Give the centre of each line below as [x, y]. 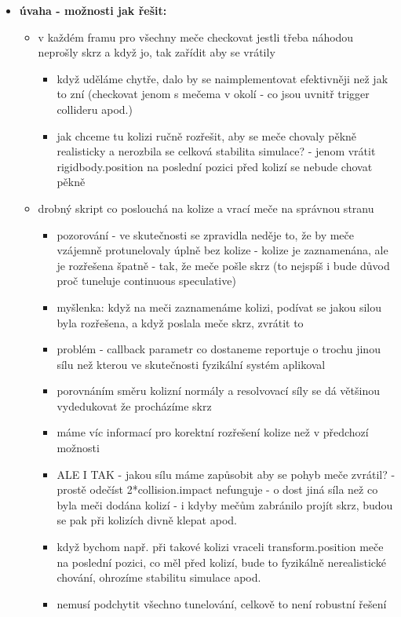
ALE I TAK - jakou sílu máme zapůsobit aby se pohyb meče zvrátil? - [226, 474]
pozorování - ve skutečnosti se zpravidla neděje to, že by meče [206, 234]
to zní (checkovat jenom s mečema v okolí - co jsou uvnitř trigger [213, 94]
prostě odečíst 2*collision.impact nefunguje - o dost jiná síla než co [217, 489]
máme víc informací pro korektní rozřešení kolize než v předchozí [213, 432]
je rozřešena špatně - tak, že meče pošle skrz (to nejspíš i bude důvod [223, 265]
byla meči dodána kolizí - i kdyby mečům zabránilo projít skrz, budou [225, 504]
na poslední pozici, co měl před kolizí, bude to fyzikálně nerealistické [221, 562]
